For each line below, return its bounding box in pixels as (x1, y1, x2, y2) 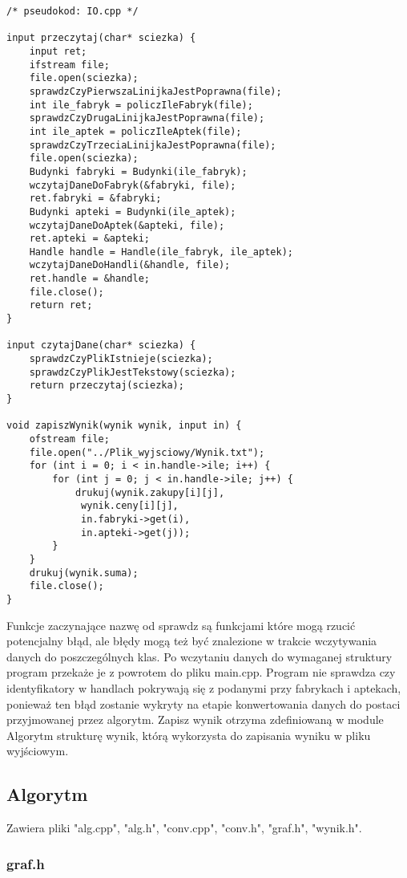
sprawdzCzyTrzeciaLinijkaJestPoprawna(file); (29, 139, 276, 151)
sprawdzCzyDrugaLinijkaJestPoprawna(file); (29, 112, 265, 124)
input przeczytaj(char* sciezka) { (6, 32, 196, 44)
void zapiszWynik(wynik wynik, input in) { (6, 420, 242, 432)
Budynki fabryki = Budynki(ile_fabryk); (29, 165, 248, 177)
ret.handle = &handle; (29, 273, 150, 285)
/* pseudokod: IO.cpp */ (6, 6, 139, 17)
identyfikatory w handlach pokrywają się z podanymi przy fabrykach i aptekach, (6, 679, 401, 696)
